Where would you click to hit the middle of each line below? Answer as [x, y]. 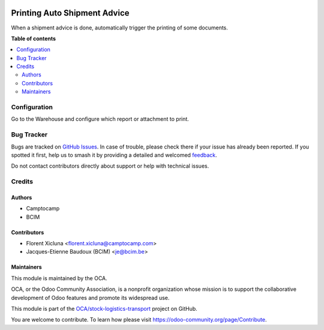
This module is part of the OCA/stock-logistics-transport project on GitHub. [104, 309]
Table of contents [34, 38]
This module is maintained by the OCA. [59, 278]
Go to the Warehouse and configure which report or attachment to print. [100, 119]
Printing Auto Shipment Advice [70, 13]
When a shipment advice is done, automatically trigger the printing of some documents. [119, 28]
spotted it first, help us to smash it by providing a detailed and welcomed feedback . [114, 155]
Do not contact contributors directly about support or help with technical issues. [110, 166]
